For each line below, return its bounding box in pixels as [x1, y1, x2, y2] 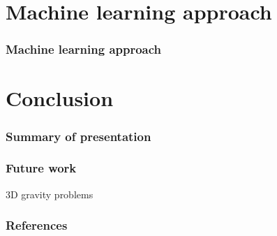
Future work [6, 159, 77, 177]
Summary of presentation [6, 127, 151, 145]
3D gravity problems [6, 186, 93, 201]
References [6, 216, 68, 234]
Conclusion [6, 84, 114, 112]
